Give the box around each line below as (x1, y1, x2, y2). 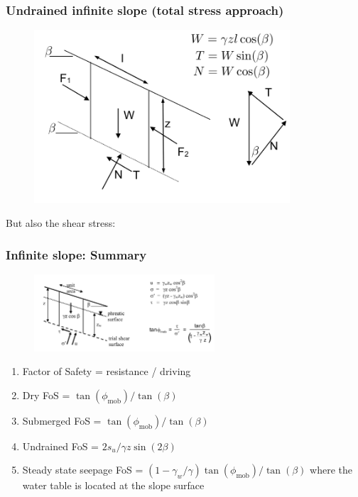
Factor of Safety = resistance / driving (22, 364, 191, 379)
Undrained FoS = (22, 438, 99, 453)
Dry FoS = (22, 387, 70, 402)
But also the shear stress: (6, 216, 116, 230)
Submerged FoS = (22, 413, 102, 428)
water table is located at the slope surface (22, 478, 205, 493)
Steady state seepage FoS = (22, 462, 143, 477)
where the (310, 462, 352, 477)
